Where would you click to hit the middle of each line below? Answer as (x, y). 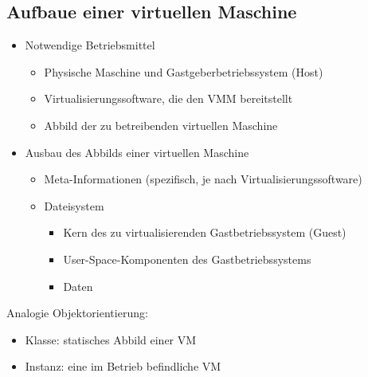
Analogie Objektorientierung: (77, 313)
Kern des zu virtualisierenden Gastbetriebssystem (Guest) (205, 232)
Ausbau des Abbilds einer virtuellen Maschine (137, 152)
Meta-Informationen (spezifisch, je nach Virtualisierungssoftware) (203, 179)
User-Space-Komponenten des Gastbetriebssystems (187, 259)
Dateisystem (74, 205)
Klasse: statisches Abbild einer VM (111, 339)
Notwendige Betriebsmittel (90, 45)
